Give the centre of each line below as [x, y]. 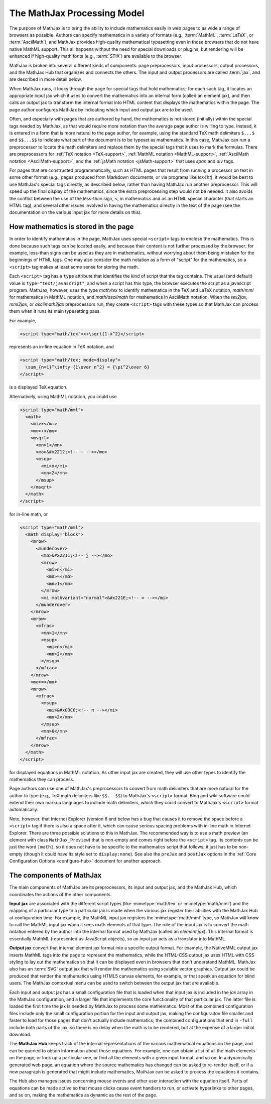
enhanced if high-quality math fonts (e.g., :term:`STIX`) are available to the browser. [96, 56]
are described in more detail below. [46, 79]
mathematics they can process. [42, 779]
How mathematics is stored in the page [72, 227]
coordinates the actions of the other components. [60, 894]
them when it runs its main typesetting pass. [55, 311]
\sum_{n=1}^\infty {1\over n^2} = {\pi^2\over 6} [88, 367]
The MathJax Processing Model [77, 13]
